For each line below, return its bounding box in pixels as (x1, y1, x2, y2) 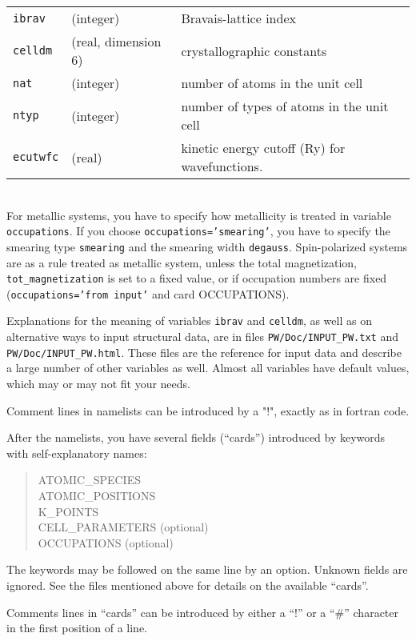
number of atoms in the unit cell (181, 74, 363, 92)
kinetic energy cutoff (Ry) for (181, 138, 346, 157)
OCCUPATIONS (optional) (38, 534, 174, 551)
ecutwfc (13, 150, 59, 163)
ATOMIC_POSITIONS (38, 487, 156, 503)
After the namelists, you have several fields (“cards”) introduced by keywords (6, 429, 386, 446)
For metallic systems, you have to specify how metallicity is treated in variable (6, 206, 391, 223)
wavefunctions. (181, 157, 263, 175)
